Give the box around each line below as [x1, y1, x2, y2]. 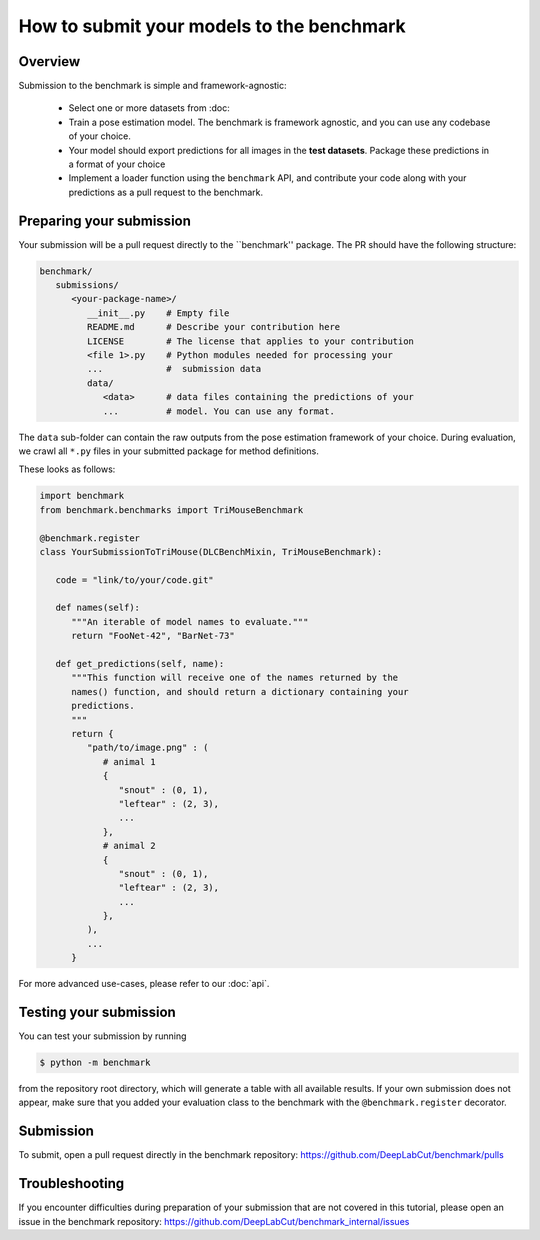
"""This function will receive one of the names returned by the [71, 672, 399, 684]
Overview [18, 53, 81, 70]
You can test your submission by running [18, 1030, 187, 1042]
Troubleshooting [18, 1175, 125, 1192]
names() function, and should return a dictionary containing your [71, 686, 409, 697]
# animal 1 [102, 756, 157, 767]
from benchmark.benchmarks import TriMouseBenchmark [39, 504, 304, 515]
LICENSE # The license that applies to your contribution [86, 335, 415, 347]
